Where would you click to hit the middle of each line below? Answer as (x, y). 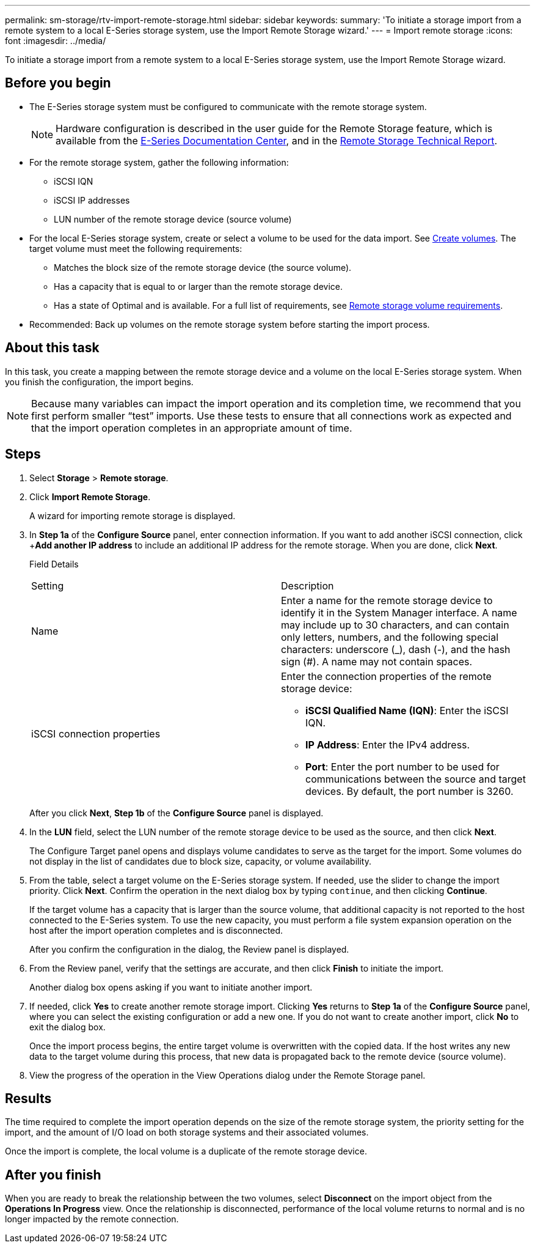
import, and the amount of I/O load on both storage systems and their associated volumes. (187, 1132)
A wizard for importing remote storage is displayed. (133, 515)
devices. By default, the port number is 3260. (409, 791)
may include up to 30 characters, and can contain (395, 625)
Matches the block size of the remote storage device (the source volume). (203, 267)
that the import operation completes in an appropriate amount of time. (192, 428)
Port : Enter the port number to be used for (402, 766)
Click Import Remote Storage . (90, 497)
